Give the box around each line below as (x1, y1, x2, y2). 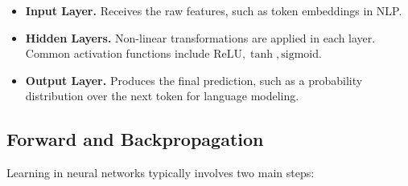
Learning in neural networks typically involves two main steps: (6, 164, 315, 181)
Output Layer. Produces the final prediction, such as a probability (25, 71, 363, 88)
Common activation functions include (25, 45, 210, 62)
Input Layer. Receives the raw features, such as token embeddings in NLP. (25, 2, 402, 18)
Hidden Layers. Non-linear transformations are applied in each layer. (25, 29, 376, 46)
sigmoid (281, 49, 319, 61)
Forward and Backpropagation (6, 127, 264, 152)
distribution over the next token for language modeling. (25, 87, 299, 104)
